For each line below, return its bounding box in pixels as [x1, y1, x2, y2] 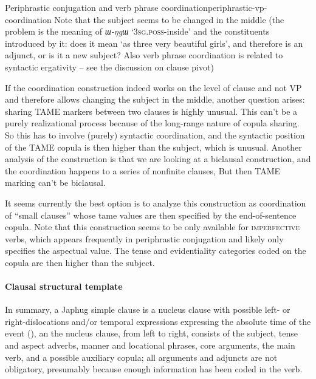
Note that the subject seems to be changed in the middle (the [54, 13, 284, 26]
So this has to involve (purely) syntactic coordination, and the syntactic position [5, 128, 305, 141]
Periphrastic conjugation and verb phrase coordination [5, 1, 208, 13]
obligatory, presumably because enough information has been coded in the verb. [5, 363, 303, 375]
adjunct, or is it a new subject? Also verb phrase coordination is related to [5, 49, 283, 61]
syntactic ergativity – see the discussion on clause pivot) [5, 60, 214, 73]
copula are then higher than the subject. [5, 256, 155, 268]
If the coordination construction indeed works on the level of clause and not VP [5, 81, 302, 94]
